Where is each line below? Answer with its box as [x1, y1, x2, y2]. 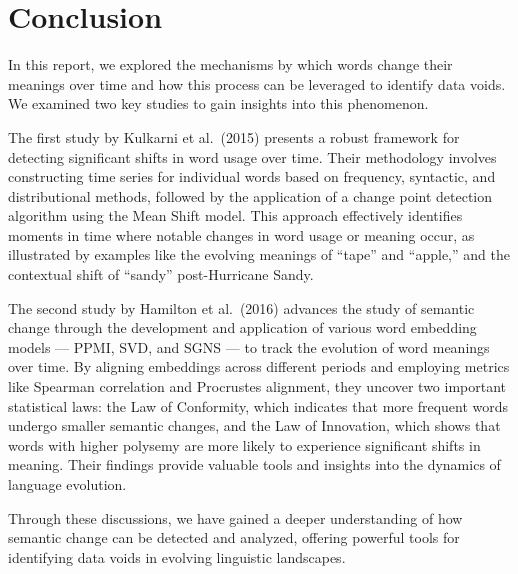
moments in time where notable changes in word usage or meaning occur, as [8, 224, 475, 245]
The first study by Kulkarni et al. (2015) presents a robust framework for [8, 126, 460, 147]
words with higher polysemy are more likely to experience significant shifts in [8, 434, 481, 455]
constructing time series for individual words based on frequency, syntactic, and [8, 166, 496, 187]
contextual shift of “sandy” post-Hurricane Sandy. [8, 264, 314, 285]
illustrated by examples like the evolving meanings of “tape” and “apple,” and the [8, 244, 510, 265]
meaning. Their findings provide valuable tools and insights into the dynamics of [8, 454, 501, 475]
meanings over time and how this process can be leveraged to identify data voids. [8, 73, 506, 94]
